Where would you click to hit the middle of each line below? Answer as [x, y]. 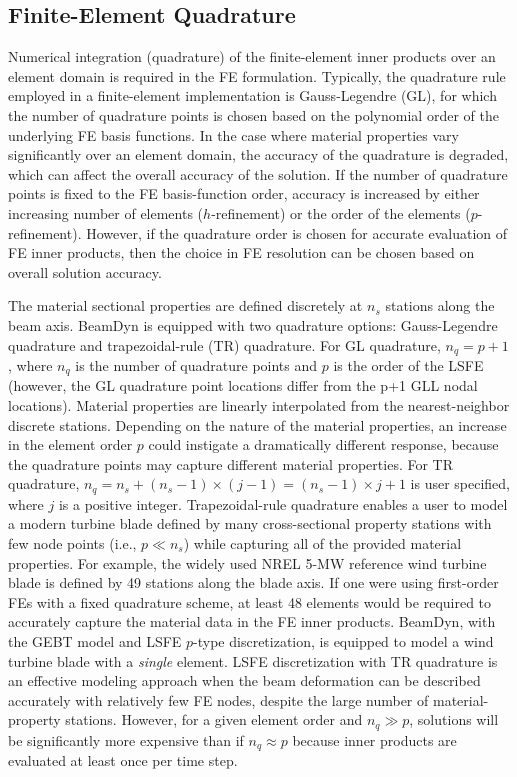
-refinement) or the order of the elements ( [341, 212]
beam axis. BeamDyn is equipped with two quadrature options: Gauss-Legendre [253, 324]
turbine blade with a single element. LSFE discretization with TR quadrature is [253, 660]
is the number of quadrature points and [196, 364]
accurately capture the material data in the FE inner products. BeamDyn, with [252, 621]
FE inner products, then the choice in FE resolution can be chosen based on [241, 252]
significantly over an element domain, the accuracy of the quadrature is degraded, [258, 154]
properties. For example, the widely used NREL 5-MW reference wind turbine [247, 562]
